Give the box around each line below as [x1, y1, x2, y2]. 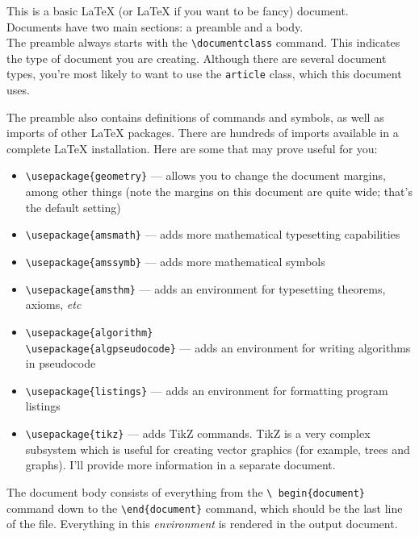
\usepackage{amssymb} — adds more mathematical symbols [25, 252, 325, 269]
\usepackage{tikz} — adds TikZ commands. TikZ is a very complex [25, 425, 371, 442]
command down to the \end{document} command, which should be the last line [6, 499, 403, 516]
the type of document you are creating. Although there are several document [6, 49, 387, 66]
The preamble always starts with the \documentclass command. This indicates [6, 34, 400, 51]
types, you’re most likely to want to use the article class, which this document [6, 65, 402, 82]
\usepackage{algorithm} [25, 327, 153, 339]
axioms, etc [25, 296, 82, 313]
